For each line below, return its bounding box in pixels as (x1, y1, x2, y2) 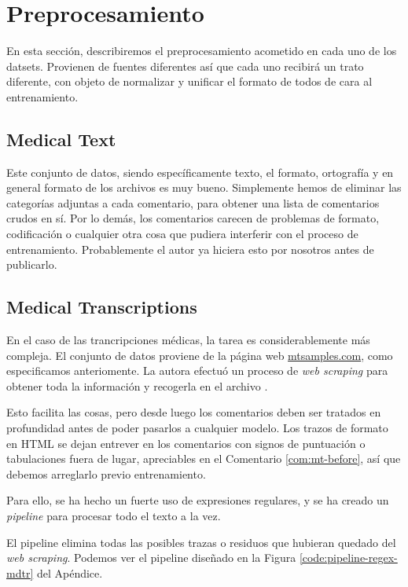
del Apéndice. (36, 564, 103, 581)
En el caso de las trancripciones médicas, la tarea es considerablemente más (6, 332, 370, 348)
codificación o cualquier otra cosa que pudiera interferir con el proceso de (6, 226, 358, 242)
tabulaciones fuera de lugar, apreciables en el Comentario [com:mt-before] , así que (6, 450, 401, 467)
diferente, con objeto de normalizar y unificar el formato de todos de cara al (6, 73, 373, 90)
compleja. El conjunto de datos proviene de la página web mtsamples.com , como (6, 347, 393, 363)
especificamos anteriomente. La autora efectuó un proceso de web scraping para (6, 362, 388, 379)
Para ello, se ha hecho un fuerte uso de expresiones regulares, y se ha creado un (6, 492, 389, 508)
